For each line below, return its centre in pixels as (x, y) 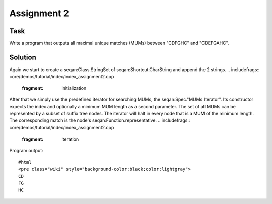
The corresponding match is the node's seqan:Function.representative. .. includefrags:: (100, 120)
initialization (74, 88)
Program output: (26, 151)
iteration (70, 139)
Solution (23, 57)
